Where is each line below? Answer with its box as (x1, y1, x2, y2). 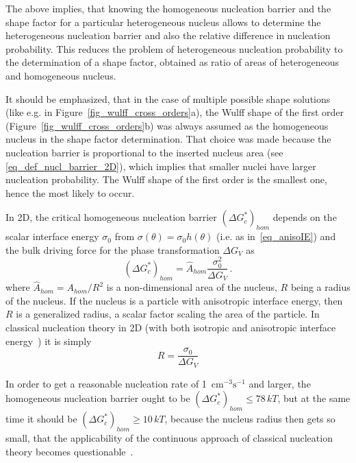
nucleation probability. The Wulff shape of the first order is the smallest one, (5, 172, 327, 187)
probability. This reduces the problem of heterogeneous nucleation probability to (5, 41, 343, 56)
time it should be (5, 412, 77, 426)
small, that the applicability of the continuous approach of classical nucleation (5, 430, 333, 444)
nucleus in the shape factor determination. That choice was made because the (5, 132, 331, 146)
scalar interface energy (5, 229, 99, 244)
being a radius (290, 280, 351, 294)
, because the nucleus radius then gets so (164, 412, 335, 426)
